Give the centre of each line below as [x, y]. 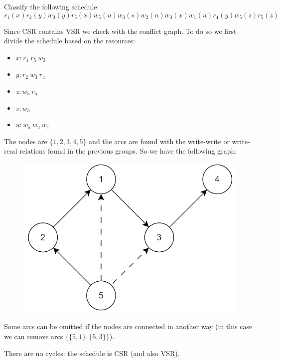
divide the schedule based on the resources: [70, 41]
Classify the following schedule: [52, 6]
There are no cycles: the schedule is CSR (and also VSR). [92, 353]
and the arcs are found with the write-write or [159, 141]
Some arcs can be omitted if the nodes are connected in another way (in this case [128, 326]
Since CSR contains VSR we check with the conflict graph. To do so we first [120, 31]
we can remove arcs [34, 336]
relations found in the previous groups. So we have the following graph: [128, 151]
